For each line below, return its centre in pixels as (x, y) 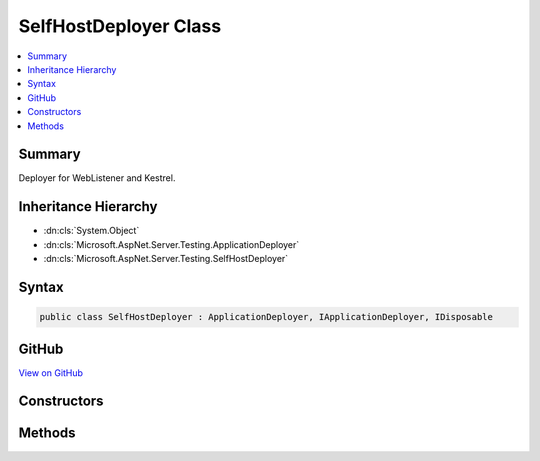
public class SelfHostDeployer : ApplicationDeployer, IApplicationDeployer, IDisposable (266, 317)
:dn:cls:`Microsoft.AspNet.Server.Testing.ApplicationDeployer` (171, 244)
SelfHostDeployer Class (120, 26)
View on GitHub (51, 372)
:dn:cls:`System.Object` (91, 231)
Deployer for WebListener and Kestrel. (97, 178)
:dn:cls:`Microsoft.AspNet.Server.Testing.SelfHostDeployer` (166, 259)
